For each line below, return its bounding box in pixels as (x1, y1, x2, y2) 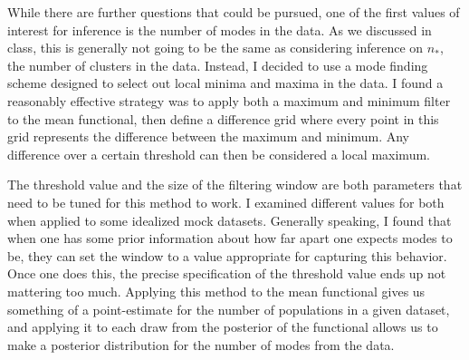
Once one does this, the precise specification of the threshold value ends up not (7, 264, 446, 283)
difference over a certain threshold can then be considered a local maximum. (7, 144, 430, 163)
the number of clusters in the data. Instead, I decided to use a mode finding (7, 55, 428, 74)
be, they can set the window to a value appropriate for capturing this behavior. (7, 246, 447, 265)
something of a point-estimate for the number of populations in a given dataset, (7, 299, 450, 318)
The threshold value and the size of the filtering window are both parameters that (7, 175, 463, 194)
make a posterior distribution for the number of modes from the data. (7, 335, 395, 354)
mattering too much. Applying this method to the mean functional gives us (7, 281, 426, 300)
